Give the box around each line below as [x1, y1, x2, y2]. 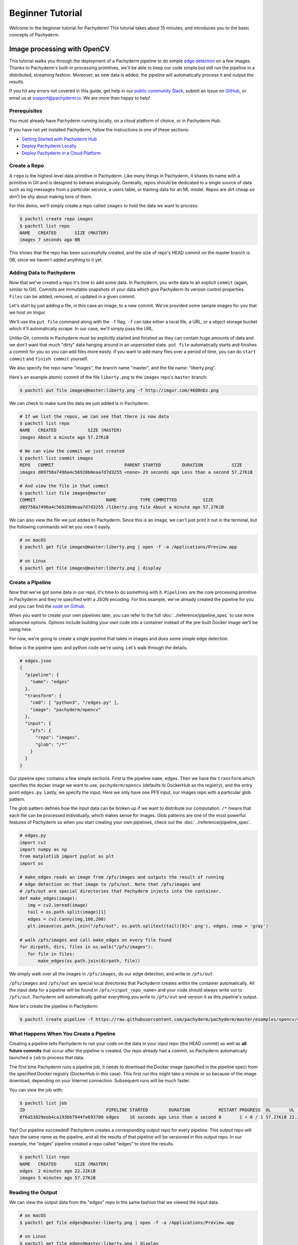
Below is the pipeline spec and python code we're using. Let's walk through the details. [9, 644, 188, 650]
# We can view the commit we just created [19, 448, 125, 454]
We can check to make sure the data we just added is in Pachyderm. [9, 400, 149, 406]
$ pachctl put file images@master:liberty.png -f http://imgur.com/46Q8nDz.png [19, 387, 219, 393]
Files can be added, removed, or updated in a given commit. [9, 293, 136, 299]
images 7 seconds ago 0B [19, 237, 80, 243]
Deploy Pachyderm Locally [21, 143, 77, 149]
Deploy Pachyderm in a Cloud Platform [21, 150, 101, 156]
